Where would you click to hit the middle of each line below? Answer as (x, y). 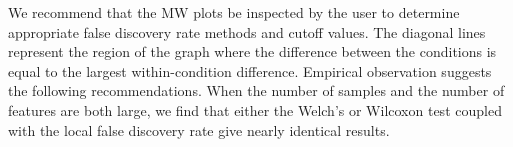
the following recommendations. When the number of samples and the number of (256, 90)
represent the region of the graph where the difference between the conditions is (252, 51)
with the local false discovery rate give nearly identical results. (199, 129)
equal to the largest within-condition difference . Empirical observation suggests (250, 70)
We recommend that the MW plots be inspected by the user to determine (234, 12)
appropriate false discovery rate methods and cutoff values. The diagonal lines (247, 31)
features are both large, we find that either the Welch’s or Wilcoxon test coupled (255, 109)
